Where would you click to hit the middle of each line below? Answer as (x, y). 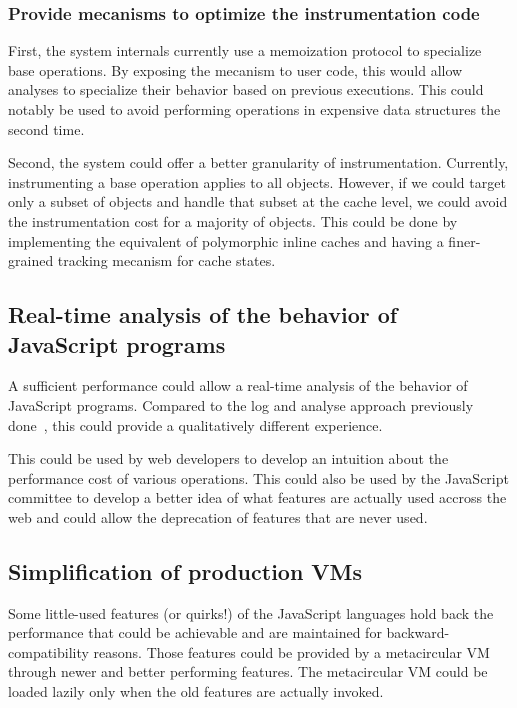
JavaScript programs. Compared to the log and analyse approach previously (241, 404)
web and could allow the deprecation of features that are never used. (218, 516)
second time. (46, 128)
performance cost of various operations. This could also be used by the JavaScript (258, 477)
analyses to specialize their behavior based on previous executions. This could (246, 89)
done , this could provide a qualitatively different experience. (195, 424)
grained (31, 260)
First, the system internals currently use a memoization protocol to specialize (245, 50)
